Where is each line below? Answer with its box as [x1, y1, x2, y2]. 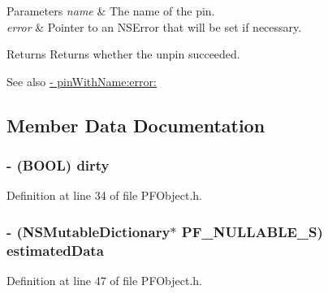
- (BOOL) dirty [6, 155, 110, 175]
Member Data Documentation [6, 112, 265, 137]
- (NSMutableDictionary [6, 221, 170, 241]
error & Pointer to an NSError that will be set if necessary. [6, 18, 302, 35]
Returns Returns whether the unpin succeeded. [6, 45, 240, 63]
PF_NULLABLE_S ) [181, 221, 323, 241]
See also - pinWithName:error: [6, 72, 157, 89]
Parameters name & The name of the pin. [6, 2, 215, 19]
